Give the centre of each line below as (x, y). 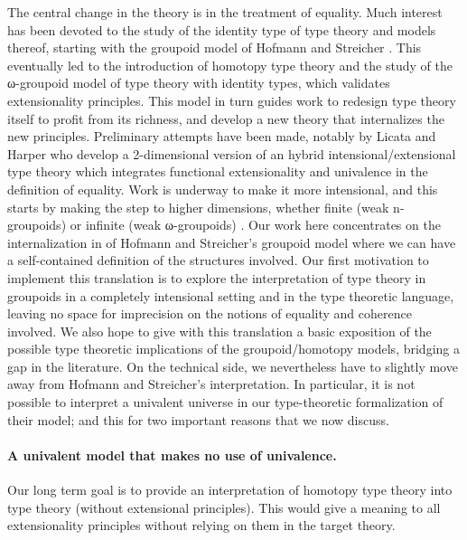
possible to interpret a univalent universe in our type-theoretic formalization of (225, 402)
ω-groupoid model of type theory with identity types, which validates (199, 83)
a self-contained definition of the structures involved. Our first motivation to (218, 260)
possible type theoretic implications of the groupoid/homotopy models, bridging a (233, 349)
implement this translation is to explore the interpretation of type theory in (217, 277)
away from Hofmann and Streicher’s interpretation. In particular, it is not (211, 384)
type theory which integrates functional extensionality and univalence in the (218, 171)
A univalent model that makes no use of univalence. (172, 455)
